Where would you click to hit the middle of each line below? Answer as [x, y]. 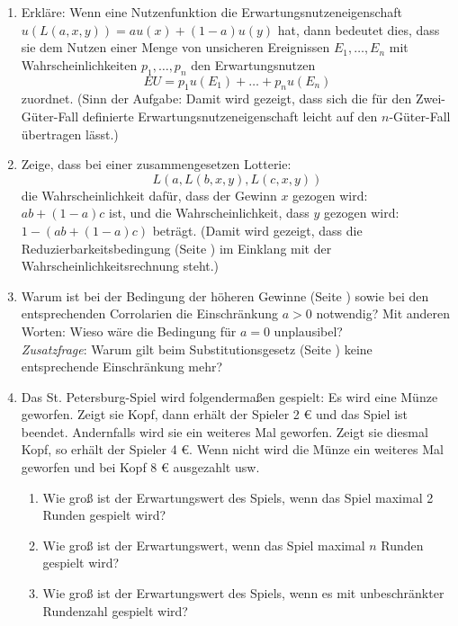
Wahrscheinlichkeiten [79, 64]
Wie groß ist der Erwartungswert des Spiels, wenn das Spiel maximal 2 [238, 497]
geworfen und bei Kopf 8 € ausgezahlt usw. [140, 467]
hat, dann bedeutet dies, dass [359, 29]
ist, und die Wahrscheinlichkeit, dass [209, 213]
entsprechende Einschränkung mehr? [122, 367]
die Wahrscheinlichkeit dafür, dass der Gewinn [149, 195]
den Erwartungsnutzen [253, 64]
